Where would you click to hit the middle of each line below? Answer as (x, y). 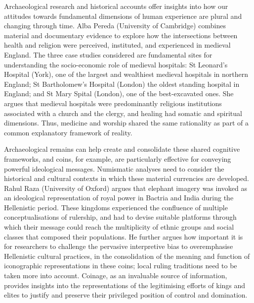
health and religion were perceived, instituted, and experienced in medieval (117, 45)
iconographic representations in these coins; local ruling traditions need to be (121, 266)
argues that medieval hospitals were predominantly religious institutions (113, 103)
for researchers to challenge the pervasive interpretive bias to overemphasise (119, 246)
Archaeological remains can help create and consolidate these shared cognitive (122, 149)
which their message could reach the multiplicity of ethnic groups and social (119, 227)
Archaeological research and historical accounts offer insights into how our (116, 6)
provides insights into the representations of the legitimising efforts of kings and (125, 285)
